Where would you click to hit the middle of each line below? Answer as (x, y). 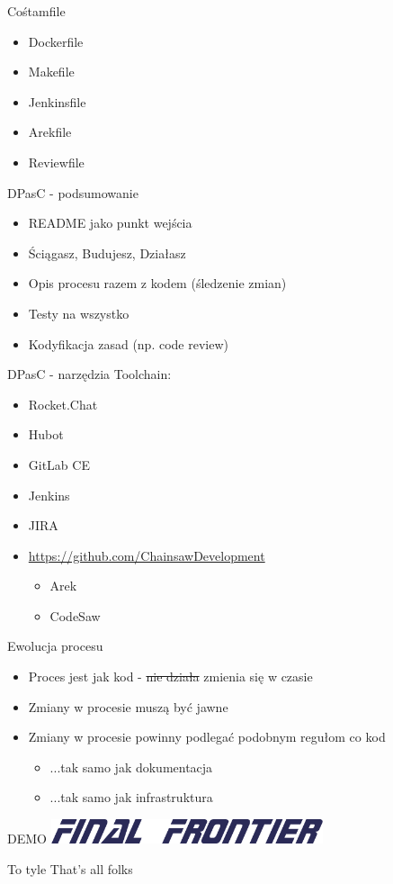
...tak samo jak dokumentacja (131, 767)
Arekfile (50, 132)
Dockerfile (56, 41)
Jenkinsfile (57, 101)
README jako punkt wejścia (110, 223)
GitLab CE (59, 464)
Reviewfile (56, 162)
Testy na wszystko (79, 313)
